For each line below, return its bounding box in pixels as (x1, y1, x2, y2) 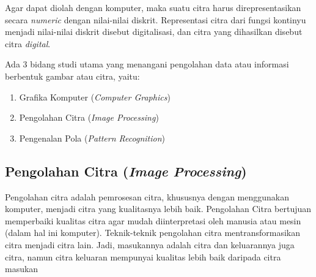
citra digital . (5, 37, 51, 50)
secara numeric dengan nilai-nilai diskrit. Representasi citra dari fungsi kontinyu (5, 13, 306, 26)
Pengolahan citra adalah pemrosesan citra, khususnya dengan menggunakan (5, 190, 289, 203)
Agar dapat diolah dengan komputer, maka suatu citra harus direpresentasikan (5, 1, 301, 13)
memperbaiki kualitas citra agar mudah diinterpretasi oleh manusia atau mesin (5, 214, 301, 227)
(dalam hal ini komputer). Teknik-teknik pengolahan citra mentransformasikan (5, 226, 300, 239)
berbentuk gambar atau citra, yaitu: (5, 69, 140, 82)
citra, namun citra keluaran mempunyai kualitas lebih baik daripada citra (5, 250, 281, 263)
